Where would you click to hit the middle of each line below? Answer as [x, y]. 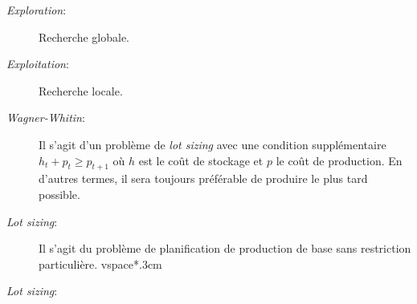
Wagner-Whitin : [46, 118]
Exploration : [37, 10]
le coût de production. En [339, 160]
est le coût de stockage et [201, 160]
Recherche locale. [81, 90]
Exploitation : [38, 64]
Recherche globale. [84, 36]
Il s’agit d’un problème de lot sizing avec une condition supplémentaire [213, 144]
